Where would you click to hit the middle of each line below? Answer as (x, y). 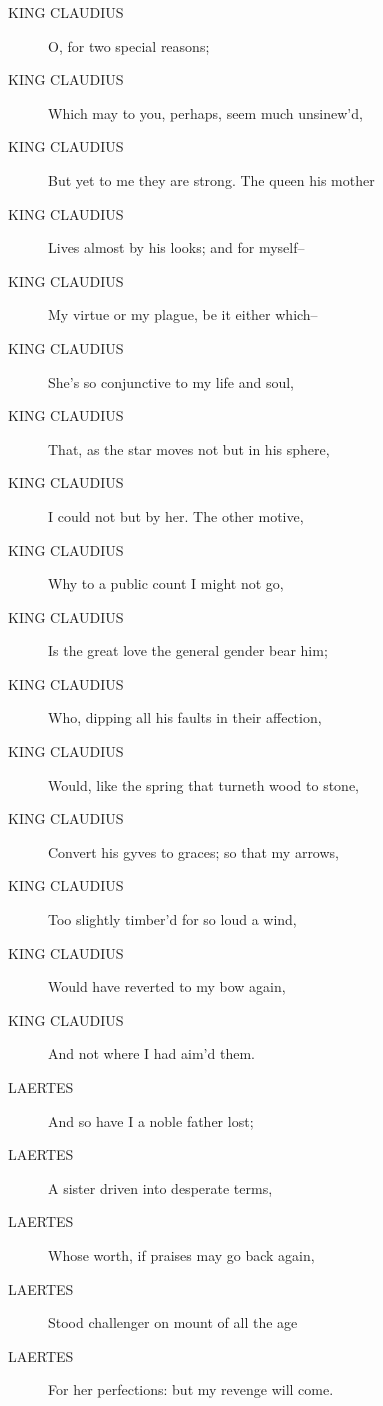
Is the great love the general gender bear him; (188, 650)
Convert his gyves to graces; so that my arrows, (193, 851)
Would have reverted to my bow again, (167, 986)
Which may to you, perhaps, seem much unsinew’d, (205, 112)
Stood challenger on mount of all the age (173, 1322)
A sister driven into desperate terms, (160, 1187)
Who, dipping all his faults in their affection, (185, 717)
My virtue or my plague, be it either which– (183, 314)
